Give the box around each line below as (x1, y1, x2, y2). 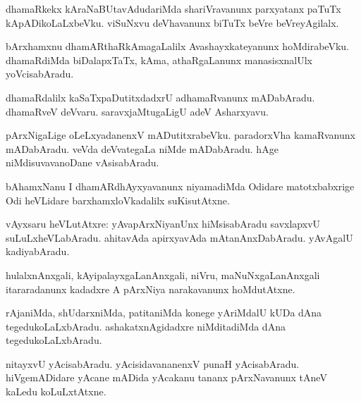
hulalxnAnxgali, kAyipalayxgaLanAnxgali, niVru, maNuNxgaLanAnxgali (6, 267, 320, 282)
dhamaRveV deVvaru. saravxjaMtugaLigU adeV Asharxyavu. (6, 104, 269, 118)
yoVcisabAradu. (6, 66, 74, 81)
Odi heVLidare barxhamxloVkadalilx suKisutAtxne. (6, 192, 230, 207)
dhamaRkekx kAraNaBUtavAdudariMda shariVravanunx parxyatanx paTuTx (6, 1, 341, 16)
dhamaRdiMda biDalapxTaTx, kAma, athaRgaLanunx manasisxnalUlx (6, 52, 313, 67)
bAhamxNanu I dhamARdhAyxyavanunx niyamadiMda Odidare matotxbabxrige (6, 178, 355, 193)
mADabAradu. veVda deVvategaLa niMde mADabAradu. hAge (6, 141, 279, 156)
